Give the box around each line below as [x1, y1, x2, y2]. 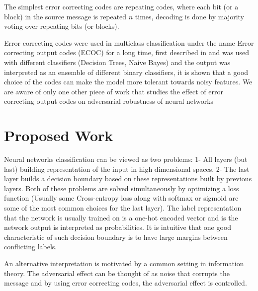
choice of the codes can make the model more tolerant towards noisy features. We [4, 76, 253, 87]
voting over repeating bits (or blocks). [4, 21, 119, 31]
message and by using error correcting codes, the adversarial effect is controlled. [4, 278, 247, 288]
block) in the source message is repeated [4, 11, 127, 21]
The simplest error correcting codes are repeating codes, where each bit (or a [4, 1, 239, 11]
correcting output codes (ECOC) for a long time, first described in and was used [4, 47, 250, 58]
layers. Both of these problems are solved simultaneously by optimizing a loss [4, 183, 239, 193]
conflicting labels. [4, 241, 57, 252]
